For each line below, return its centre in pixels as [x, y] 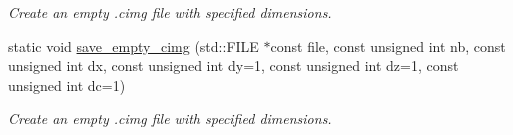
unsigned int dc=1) [67, 84]
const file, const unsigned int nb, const [388, 45]
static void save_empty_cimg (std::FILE [133, 45]
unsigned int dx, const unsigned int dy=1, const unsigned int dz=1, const [233, 65]
